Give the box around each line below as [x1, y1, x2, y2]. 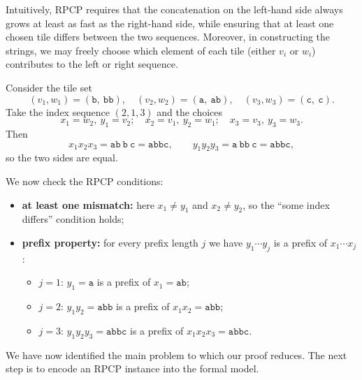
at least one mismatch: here [22, 197, 154, 212]
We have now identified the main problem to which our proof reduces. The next [6, 347, 347, 362]
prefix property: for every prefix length [22, 235, 198, 249]
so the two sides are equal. [6, 150, 118, 165]
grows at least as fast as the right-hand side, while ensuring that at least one [6, 15, 334, 30]
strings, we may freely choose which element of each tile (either [6, 43, 276, 57]
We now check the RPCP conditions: [6, 173, 164, 188]
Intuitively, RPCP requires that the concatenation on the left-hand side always [6, 2, 343, 16]
